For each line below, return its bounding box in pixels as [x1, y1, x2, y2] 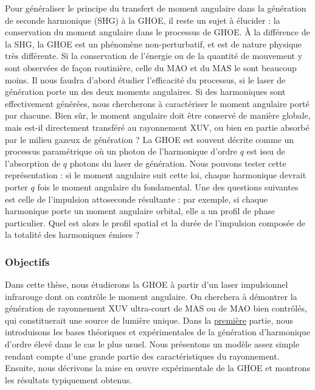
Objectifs [5, 254, 50, 269]
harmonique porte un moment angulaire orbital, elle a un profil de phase [5, 204, 275, 217]
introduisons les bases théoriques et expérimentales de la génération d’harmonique [5, 326, 311, 338]
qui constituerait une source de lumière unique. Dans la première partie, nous [5, 313, 294, 326]
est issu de [246, 145, 285, 158]
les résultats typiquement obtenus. [5, 373, 133, 386]
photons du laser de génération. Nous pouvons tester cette [69, 156, 286, 169]
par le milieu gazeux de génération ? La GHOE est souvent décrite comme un [5, 133, 294, 145]
